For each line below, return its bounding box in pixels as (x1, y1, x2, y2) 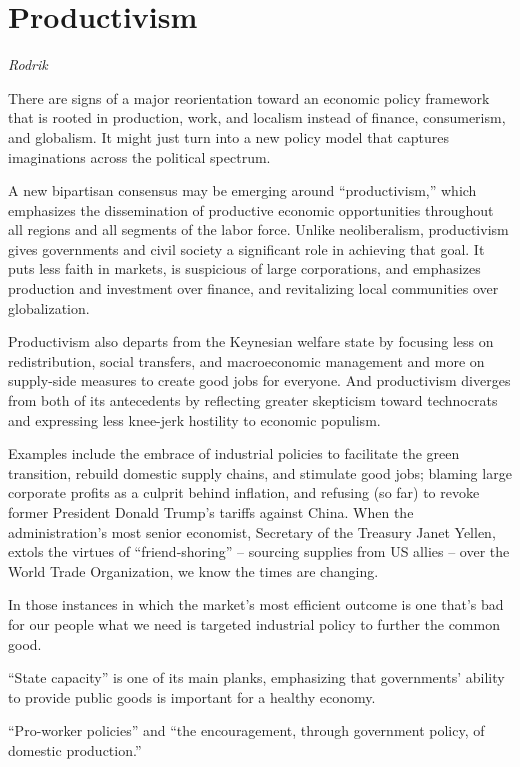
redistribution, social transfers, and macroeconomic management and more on (8, 350, 485, 371)
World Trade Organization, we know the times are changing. (8, 560, 379, 581)
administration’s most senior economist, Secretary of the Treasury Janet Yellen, (8, 521, 496, 542)
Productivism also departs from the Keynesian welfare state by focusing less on (8, 331, 494, 352)
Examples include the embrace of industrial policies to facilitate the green (8, 443, 460, 464)
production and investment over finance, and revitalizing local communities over (8, 278, 499, 299)
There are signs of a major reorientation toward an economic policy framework (8, 87, 490, 108)
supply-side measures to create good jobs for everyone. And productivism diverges (8, 370, 511, 391)
